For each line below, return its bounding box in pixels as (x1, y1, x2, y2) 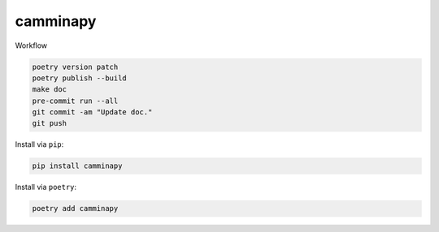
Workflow (15, 41, 48, 50)
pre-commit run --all (32, 96, 119, 105)
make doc (32, 85, 67, 94)
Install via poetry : (15, 183, 77, 192)
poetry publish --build (32, 73, 128, 83)
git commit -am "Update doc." (32, 108, 153, 117)
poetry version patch (32, 62, 119, 71)
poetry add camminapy (32, 204, 119, 213)
